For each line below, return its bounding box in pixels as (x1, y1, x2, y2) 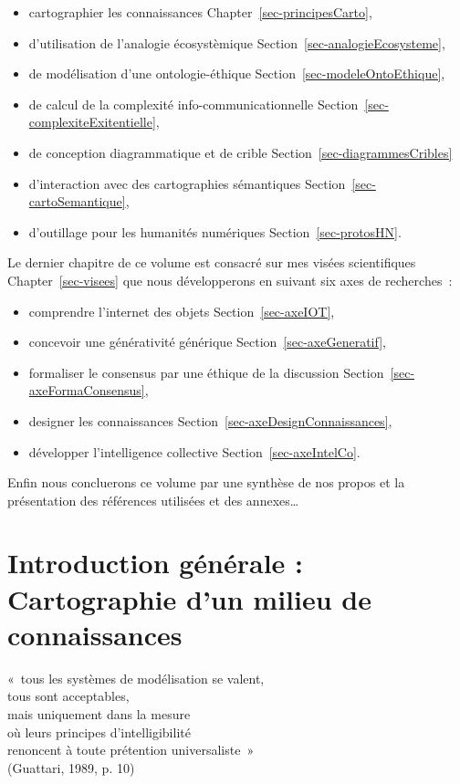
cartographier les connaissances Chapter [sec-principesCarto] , (28, 3, 372, 21)
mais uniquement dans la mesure (7, 704, 191, 723)
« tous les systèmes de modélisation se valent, (7, 668, 265, 687)
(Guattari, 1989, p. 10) (7, 758, 135, 777)
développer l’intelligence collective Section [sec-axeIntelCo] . (28, 442, 361, 461)
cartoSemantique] (28, 192, 126, 211)
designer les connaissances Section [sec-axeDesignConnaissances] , (28, 411, 392, 430)
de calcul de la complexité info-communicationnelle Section (28, 94, 359, 113)
